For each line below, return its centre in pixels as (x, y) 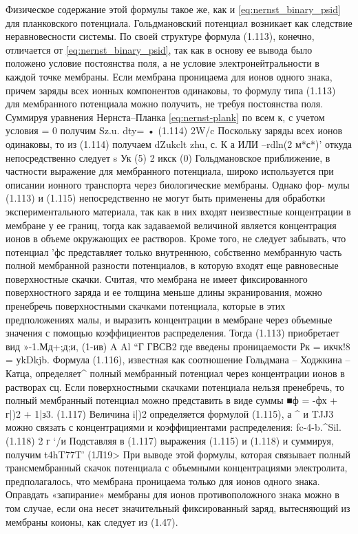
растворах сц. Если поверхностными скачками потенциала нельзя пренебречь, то (175, 386)
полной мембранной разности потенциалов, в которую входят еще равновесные (172, 265)
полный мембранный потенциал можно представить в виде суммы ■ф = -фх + (172, 400)
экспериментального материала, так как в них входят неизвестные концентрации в (178, 211)
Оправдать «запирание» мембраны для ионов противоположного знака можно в (172, 494)
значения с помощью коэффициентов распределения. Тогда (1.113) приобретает (172, 333)
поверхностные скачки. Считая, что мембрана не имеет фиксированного (157, 278)
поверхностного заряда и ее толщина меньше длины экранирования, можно (164, 292)
